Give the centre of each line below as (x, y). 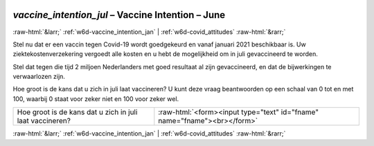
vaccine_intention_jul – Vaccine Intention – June (119, 15)
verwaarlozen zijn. (39, 77)
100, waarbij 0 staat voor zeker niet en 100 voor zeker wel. (96, 99)
